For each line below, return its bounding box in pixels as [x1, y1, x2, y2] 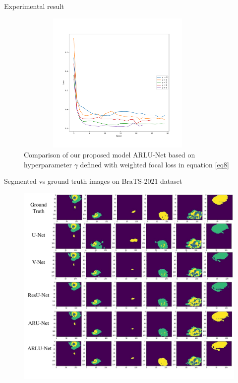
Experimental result [4, 1, 64, 11]
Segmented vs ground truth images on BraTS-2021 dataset [4, 176, 182, 186]
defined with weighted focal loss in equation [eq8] [80, 159, 229, 169]
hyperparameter [24, 159, 72, 169]
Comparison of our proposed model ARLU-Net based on [24, 149, 195, 159]
